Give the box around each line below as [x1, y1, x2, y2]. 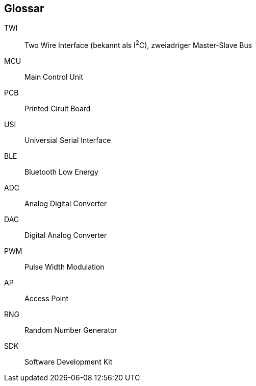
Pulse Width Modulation [24, 262, 105, 272]
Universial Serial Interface [24, 136, 111, 145]
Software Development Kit [24, 357, 113, 367]
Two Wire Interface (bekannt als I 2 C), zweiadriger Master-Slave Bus [24, 39, 252, 50]
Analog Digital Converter [24, 199, 107, 208]
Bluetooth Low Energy [24, 167, 98, 177]
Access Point [24, 294, 69, 303]
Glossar [4, 2, 44, 15]
